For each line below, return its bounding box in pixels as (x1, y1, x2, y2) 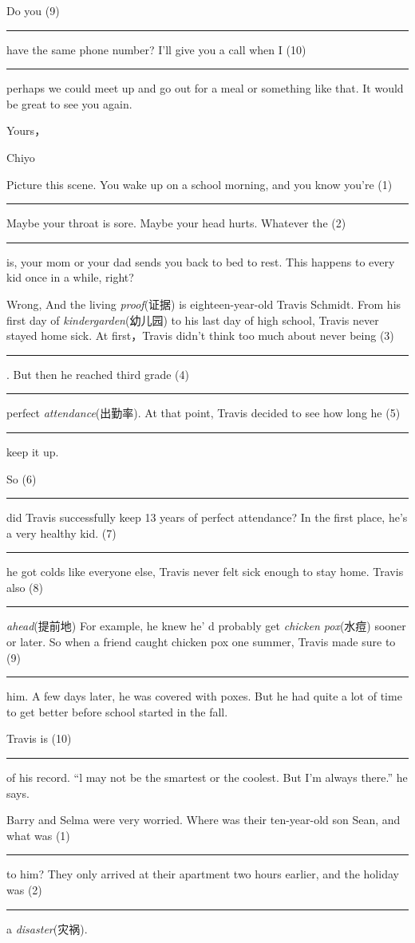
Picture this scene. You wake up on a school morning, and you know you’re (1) (6, 176, 393, 192)
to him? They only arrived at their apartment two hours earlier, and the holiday (6, 866, 399, 882)
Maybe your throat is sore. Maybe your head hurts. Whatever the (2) (6, 215, 346, 231)
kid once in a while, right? (6, 269, 134, 286)
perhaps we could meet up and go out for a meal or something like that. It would (6, 80, 404, 97)
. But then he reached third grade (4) (6, 365, 189, 382)
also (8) (6, 578, 43, 595)
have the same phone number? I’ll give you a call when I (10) (6, 41, 306, 57)
